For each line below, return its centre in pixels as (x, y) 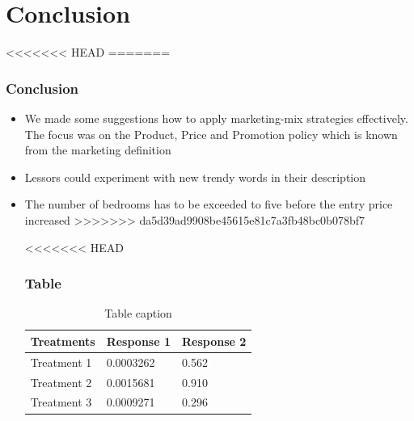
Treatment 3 (61, 402)
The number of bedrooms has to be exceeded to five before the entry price (209, 204)
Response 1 (139, 341)
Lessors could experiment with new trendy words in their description (195, 177)
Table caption (138, 313)
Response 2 (214, 341)
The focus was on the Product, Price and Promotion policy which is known (211, 134)
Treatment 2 (61, 382)
